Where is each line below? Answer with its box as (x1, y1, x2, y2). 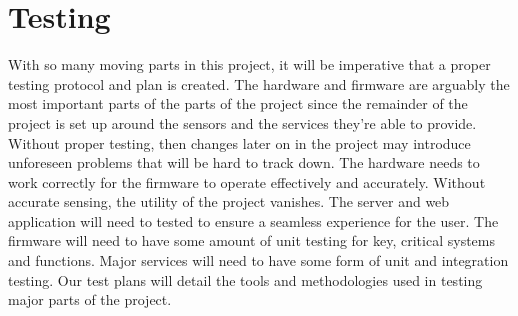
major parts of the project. (8, 289, 172, 310)
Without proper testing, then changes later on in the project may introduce (8, 132, 471, 153)
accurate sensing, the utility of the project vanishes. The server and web (8, 191, 450, 212)
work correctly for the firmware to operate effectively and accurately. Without (8, 171, 486, 192)
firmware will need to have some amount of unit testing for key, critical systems (8, 230, 495, 251)
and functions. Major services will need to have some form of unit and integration (8, 250, 509, 271)
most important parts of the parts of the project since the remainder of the (8, 93, 468, 114)
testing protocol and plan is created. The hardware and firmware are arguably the (8, 73, 510, 94)
